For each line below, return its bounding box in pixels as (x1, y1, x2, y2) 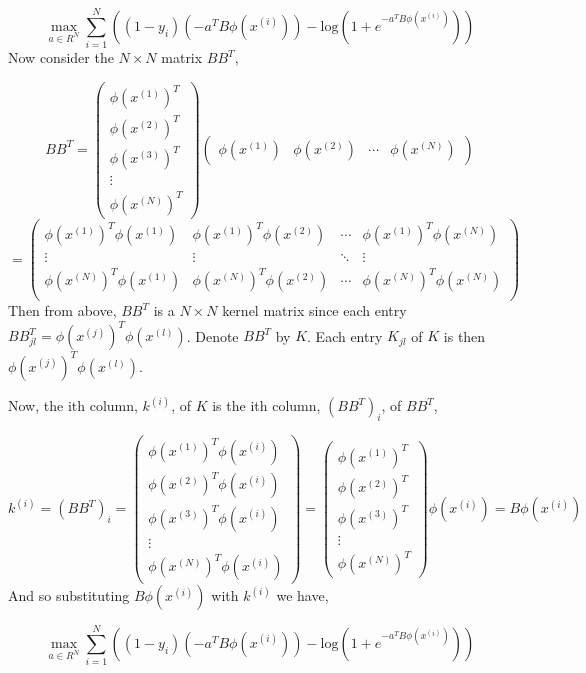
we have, (276, 585, 329, 606)
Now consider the (8, 47, 114, 68)
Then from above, (8, 300, 117, 321)
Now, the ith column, (8, 395, 138, 416)
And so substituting (8, 585, 130, 606)
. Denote (186, 325, 239, 346)
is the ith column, (212, 395, 321, 416)
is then (443, 325, 486, 346)
